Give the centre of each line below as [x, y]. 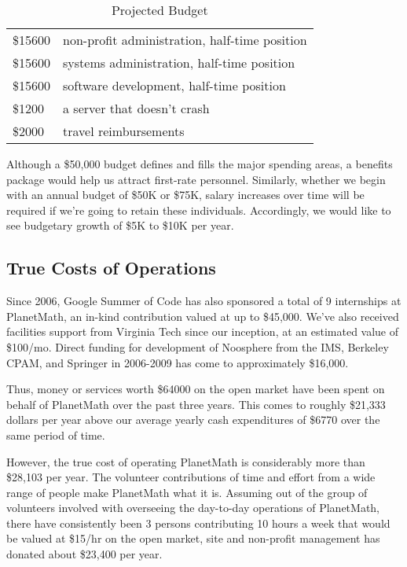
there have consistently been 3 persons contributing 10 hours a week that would [198, 523]
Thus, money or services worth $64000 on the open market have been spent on [196, 389]
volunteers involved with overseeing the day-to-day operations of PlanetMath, [193, 508]
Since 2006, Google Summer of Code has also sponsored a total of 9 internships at [204, 301]
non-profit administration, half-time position [185, 40]
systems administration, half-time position [179, 63]
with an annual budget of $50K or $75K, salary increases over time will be [185, 195]
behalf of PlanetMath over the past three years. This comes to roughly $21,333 [196, 404]
